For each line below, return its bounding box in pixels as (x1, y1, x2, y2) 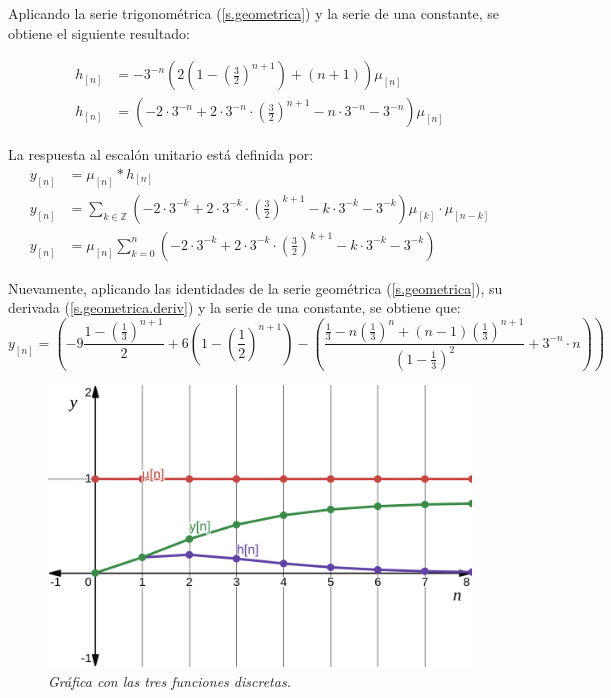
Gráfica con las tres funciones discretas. (48, 670, 291, 691)
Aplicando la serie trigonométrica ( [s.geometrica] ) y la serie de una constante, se (8, 3, 499, 23)
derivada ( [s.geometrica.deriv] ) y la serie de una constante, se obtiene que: (8, 297, 461, 318)
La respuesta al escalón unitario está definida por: (8, 144, 314, 165)
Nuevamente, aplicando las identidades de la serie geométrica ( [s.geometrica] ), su (8, 277, 503, 298)
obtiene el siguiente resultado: (8, 22, 190, 43)
